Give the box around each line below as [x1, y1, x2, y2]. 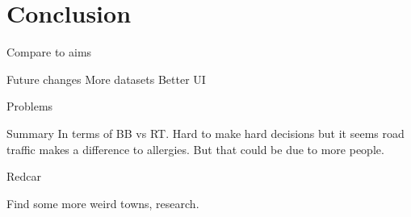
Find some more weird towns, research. [6, 194, 199, 211]
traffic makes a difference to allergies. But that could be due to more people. [6, 140, 384, 157]
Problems [6, 98, 53, 115]
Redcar [6, 168, 42, 185]
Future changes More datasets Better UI [6, 70, 206, 87]
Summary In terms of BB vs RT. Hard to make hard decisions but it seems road [6, 124, 405, 141]
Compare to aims [6, 44, 92, 61]
